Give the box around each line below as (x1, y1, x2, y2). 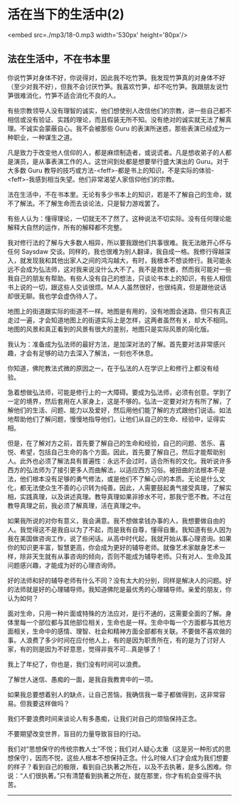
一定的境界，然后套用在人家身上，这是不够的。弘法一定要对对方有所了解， (7, 397, 225, 405)
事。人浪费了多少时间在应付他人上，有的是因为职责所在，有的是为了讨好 (7, 635, 219, 644)
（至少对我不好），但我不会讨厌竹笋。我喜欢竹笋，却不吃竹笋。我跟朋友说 (7, 82, 223, 91)
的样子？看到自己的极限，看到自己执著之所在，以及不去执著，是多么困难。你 (7, 762, 232, 771)
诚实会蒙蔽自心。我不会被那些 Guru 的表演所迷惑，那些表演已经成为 (26, 124, 225, 133)
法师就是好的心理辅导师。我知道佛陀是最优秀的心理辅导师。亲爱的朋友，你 (13, 585, 232, 593)
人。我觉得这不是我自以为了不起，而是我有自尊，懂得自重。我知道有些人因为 (7, 525, 232, 533)
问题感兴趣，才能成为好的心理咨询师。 (7, 561, 119, 569)
